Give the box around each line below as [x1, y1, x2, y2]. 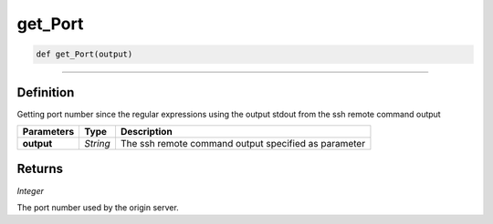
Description [120, 126, 173, 138]
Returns [16, 161, 64, 177]
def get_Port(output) [36, 49, 133, 59]
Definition [16, 85, 75, 100]
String [84, 137, 110, 150]
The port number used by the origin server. [16, 201, 180, 213]
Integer [16, 185, 45, 196]
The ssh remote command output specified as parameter [120, 137, 365, 150]
